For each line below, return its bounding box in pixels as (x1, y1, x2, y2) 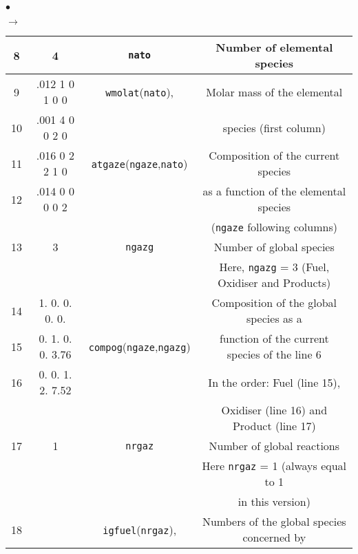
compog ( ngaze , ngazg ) (88, 338, 191, 354)
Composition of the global (211, 295, 337, 310)
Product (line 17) (232, 418, 316, 434)
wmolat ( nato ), (105, 83, 174, 100)
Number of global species (213, 239, 335, 255)
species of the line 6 (227, 346, 322, 362)
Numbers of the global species (202, 513, 346, 529)
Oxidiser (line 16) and (221, 402, 328, 418)
